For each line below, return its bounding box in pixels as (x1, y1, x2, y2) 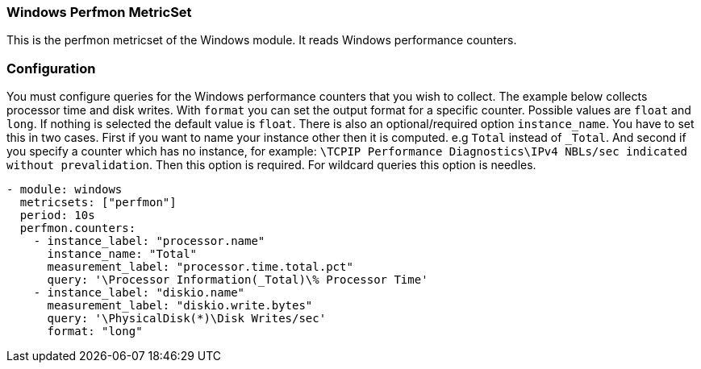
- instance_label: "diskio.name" (33, 286, 245, 300)
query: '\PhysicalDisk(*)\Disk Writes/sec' (47, 312, 327, 325)
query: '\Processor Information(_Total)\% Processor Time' (47, 273, 428, 287)
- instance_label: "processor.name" (33, 234, 265, 248)
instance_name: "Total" (47, 247, 198, 261)
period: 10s (19, 209, 95, 222)
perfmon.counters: (19, 222, 136, 235)
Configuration (6, 60, 96, 77)
